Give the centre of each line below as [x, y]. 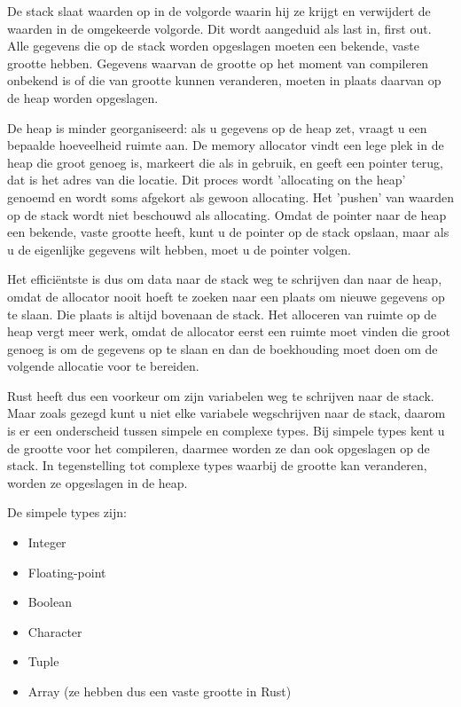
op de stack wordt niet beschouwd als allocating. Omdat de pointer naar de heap [227, 214]
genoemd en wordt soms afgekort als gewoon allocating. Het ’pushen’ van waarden [231, 196]
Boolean [50, 602]
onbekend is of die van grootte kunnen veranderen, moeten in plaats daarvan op [224, 80]
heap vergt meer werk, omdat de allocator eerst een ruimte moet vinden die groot [229, 331]
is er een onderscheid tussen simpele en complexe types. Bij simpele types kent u [226, 431]
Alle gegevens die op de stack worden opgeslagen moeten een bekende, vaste [213, 46]
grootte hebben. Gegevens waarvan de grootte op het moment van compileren [218, 63]
